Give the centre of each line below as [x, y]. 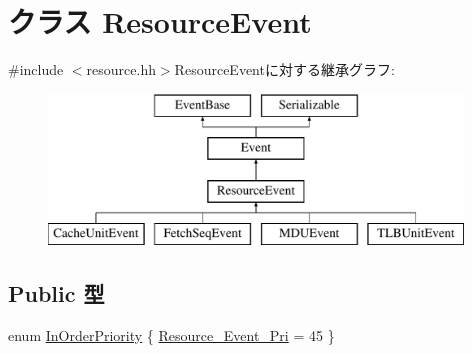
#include [36, 69]
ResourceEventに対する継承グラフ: [284, 69]
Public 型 [56, 292]
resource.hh [121, 69]
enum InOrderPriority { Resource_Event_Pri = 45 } [171, 334]
